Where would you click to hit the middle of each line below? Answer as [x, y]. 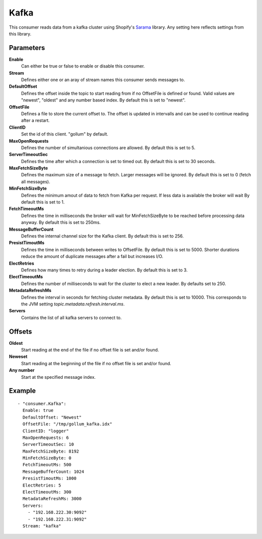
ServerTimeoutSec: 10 [48, 445]
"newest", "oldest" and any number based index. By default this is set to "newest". [103, 100]
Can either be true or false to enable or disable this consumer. [83, 66]
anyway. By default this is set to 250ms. [61, 222]
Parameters [27, 48]
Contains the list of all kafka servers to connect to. [71, 318]
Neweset [18, 356]
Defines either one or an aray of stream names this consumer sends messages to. [103, 80]
